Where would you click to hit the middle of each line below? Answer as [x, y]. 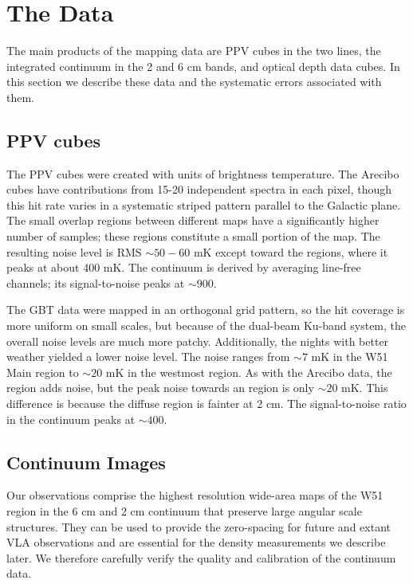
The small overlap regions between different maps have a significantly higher [193, 220]
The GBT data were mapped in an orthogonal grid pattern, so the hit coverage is [206, 310]
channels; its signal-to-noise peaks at [96, 282]
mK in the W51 [350, 357]
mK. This [365, 388]
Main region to [43, 372]
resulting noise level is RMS [74, 251]
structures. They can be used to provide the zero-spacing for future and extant [199, 526]
